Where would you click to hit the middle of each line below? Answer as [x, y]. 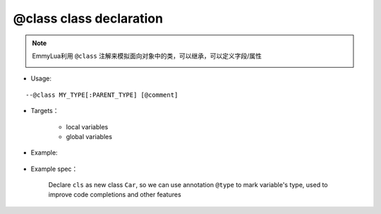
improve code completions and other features [115, 195]
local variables [87, 126]
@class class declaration [88, 18]
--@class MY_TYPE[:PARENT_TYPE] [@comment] [102, 95]
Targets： [45, 111]
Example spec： [54, 169]
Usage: [41, 78]
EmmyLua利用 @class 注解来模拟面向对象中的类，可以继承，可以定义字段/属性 [147, 56]
